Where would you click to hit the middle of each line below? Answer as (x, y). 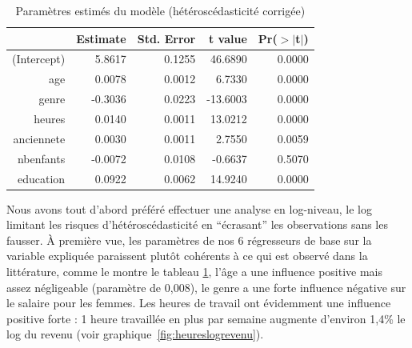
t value (228, 38)
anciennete (39, 138)
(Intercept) (39, 59)
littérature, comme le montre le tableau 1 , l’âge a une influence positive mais (195, 271)
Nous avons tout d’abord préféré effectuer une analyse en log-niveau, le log (189, 208)
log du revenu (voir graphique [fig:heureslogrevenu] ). (135, 334)
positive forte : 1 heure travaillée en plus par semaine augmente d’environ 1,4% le (206, 318)
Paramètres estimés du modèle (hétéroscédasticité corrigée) (160, 10)
